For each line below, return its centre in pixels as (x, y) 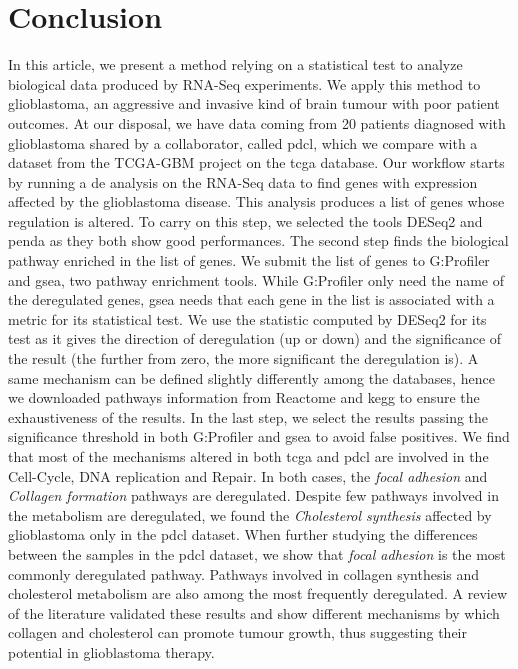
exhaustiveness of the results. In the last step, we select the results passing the (248, 416)
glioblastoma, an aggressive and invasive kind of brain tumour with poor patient (254, 103)
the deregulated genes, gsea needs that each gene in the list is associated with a (251, 299)
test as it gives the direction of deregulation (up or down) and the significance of (255, 338)
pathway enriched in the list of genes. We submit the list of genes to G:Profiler (249, 260)
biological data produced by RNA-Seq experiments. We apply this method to (244, 83)
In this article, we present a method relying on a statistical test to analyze (235, 64)
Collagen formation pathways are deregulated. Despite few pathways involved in (253, 495)
